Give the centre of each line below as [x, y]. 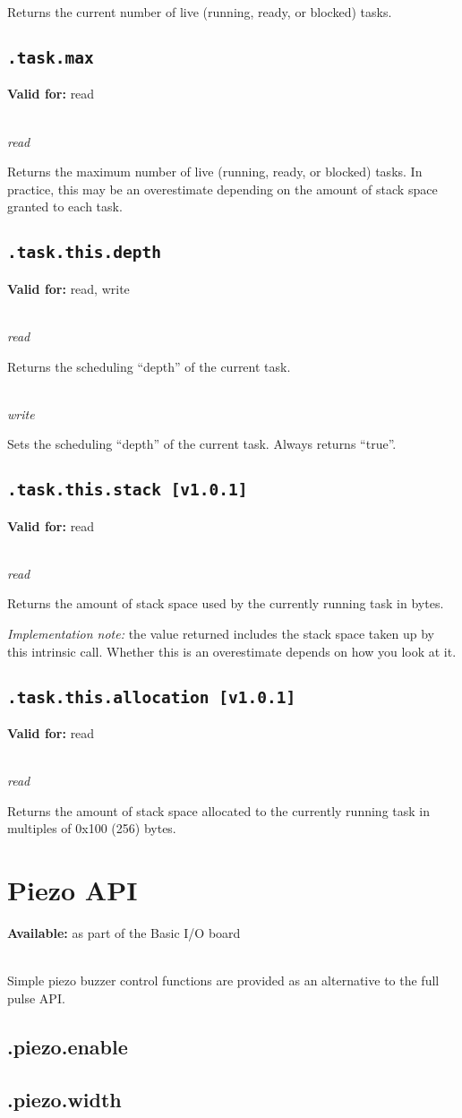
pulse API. [36, 998]
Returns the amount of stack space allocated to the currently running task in [218, 810]
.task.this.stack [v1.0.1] [128, 490]
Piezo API [73, 890]
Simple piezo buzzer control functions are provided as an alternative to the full [223, 980]
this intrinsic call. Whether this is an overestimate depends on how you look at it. [232, 651]
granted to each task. [65, 206]
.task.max [51, 57]
